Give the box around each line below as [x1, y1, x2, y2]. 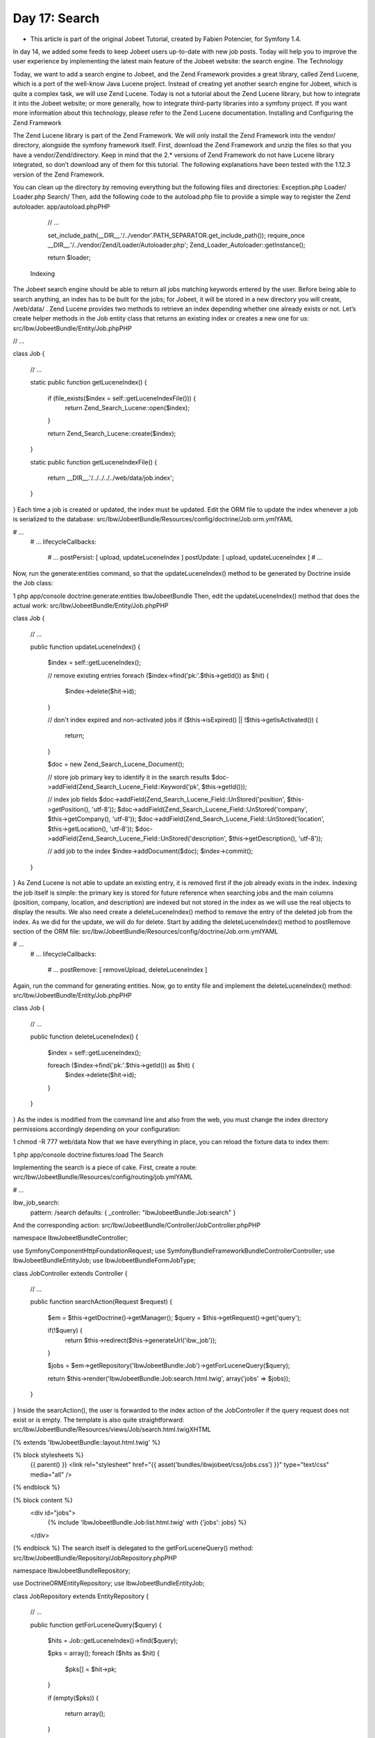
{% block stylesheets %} [12, 1451, 84, 1459]
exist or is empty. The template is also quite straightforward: [12, 1415, 185, 1424]
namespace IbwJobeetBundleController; [12, 1234, 128, 1242]
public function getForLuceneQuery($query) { [30, 1621, 162, 1629]
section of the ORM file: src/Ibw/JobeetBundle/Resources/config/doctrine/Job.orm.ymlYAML [12, 927, 278, 936]
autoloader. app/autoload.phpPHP [12, 202, 110, 211]
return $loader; [47, 254, 91, 262]
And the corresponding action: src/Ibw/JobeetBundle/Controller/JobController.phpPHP [12, 1221, 261, 1230]
